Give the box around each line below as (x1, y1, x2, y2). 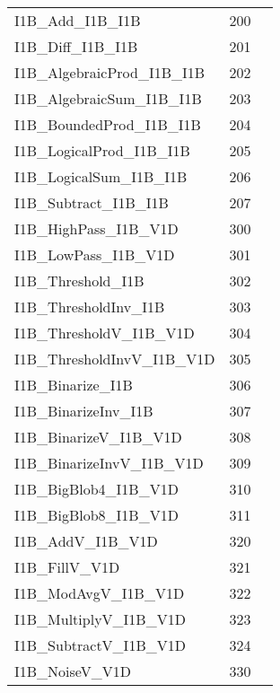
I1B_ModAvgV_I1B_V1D (14, 583, 185, 603)
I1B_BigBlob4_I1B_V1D (14, 478, 179, 499)
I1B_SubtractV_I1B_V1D (14, 635, 186, 655)
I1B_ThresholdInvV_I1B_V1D (14, 348, 215, 369)
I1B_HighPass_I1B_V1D (14, 218, 179, 239)
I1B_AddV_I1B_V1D (14, 531, 158, 551)
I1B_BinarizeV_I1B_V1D (14, 426, 182, 447)
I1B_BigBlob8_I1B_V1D (14, 504, 179, 525)
